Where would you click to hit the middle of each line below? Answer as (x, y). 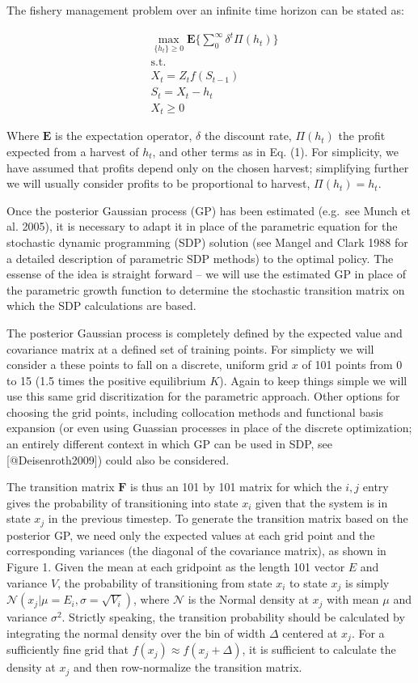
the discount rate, (248, 136)
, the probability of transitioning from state (165, 582)
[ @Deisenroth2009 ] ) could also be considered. (118, 459)
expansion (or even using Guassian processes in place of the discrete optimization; (209, 428)
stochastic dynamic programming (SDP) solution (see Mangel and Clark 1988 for (207, 242)
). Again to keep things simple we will (313, 380)
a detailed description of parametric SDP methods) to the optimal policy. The (200, 258)
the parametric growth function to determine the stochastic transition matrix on (206, 289)
